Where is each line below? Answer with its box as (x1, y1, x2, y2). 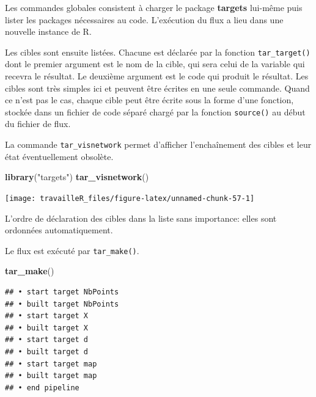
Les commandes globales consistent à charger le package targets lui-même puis (5, 1, 303, 13)
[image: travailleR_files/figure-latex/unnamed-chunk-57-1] (5, 194, 255, 203)
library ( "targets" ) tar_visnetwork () (5, 170, 149, 183)
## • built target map (5, 371, 97, 381)
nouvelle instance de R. (5, 25, 92, 38)
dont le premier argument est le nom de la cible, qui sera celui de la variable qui (5, 57, 305, 70)
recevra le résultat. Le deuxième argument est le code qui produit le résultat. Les (5, 70, 309, 82)
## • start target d (5, 335, 89, 344)
